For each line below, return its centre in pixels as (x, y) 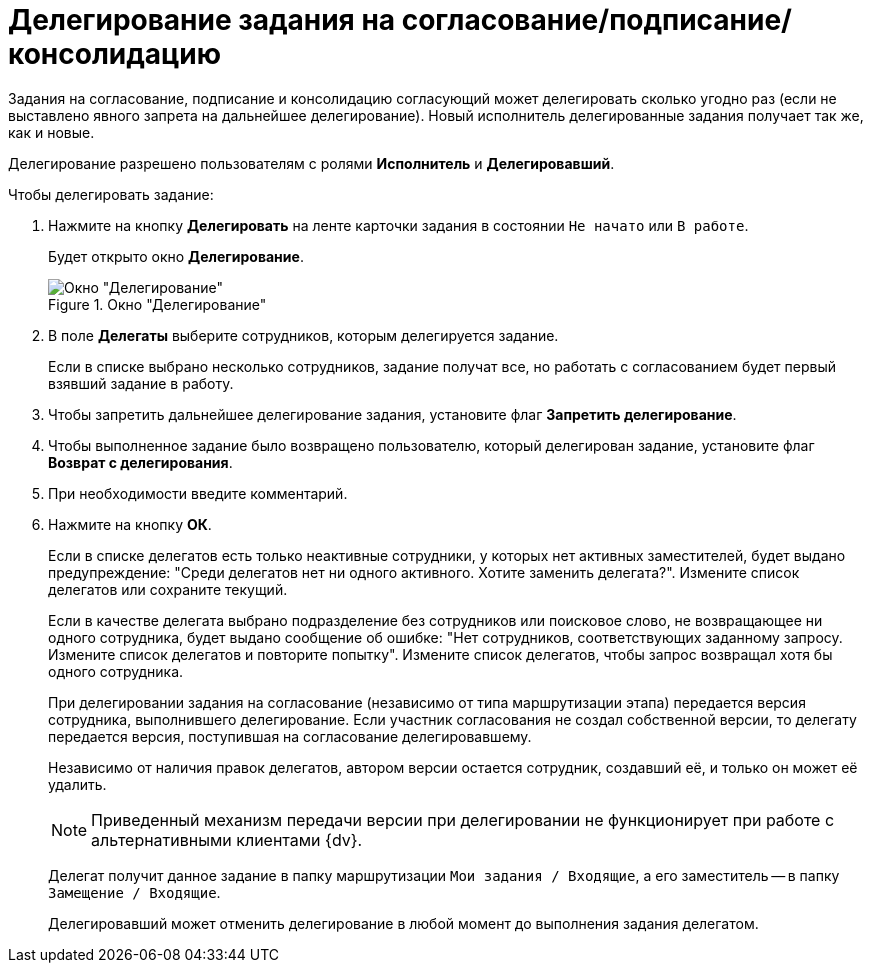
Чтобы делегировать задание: (111, 194)
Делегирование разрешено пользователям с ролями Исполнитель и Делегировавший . (311, 163)
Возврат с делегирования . (140, 462)
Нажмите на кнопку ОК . (130, 524)
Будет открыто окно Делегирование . (176, 256)
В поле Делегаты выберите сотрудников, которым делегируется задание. (303, 335)
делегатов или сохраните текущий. (168, 589)
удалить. (77, 784)
